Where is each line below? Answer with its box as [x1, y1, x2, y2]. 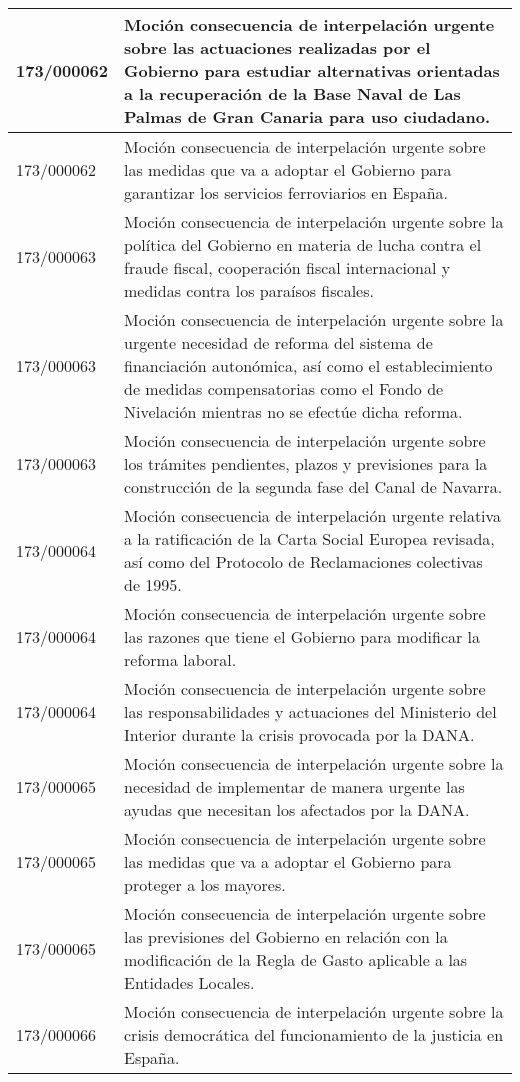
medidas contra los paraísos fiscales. [124, 279, 374, 302]
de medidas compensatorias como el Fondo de [124, 377, 444, 400]
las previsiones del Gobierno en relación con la [124, 925, 448, 948]
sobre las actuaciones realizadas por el [124, 36, 431, 59]
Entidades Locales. [124, 971, 255, 994]
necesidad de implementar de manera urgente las [124, 775, 465, 798]
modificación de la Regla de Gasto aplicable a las [124, 948, 468, 971]
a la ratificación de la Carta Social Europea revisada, [124, 527, 495, 550]
